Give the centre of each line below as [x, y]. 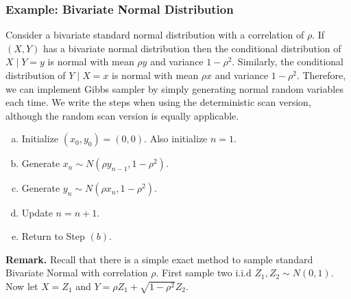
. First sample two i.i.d [204, 273]
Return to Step [53, 235]
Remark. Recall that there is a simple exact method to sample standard [159, 259]
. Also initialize [176, 139]
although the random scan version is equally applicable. [122, 115]
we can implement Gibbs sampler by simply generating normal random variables [174, 88]
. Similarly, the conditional [288, 62]
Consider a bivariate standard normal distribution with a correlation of [155, 35]
